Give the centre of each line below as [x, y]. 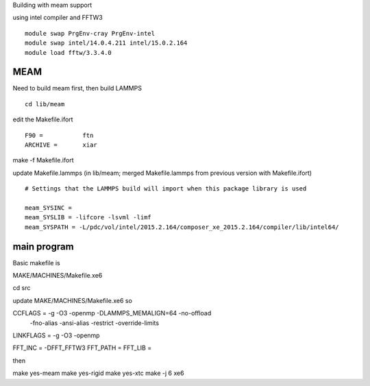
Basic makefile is [37, 263]
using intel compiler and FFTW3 [58, 18]
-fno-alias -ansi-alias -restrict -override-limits [95, 323]
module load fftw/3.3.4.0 [69, 52]
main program [44, 246]
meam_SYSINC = [48, 208]
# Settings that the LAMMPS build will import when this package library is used [166, 189]
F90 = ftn [59, 135]
